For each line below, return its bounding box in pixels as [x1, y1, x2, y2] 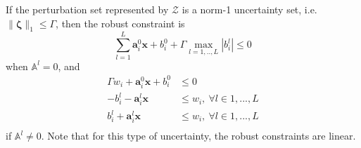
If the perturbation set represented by [6, 2, 169, 16]
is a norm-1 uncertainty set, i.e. [182, 2, 317, 16]
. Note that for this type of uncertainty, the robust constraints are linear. [41, 128, 356, 143]
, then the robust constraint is [56, 15, 185, 30]
